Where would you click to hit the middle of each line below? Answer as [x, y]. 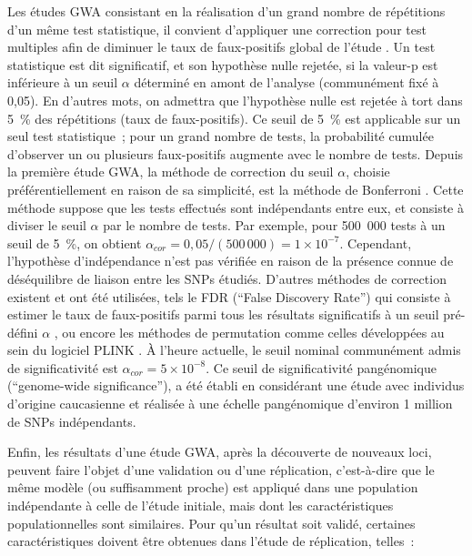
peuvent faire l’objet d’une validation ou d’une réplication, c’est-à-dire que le [221, 469]
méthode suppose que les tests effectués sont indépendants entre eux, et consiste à [236, 207]
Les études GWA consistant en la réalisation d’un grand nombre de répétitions [226, 11]
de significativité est [63, 367]
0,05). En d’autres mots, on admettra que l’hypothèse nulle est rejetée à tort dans [235, 100]
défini [23, 332]
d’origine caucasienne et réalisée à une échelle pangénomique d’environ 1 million [230, 404]
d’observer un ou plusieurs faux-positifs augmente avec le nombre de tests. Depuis [236, 153]
